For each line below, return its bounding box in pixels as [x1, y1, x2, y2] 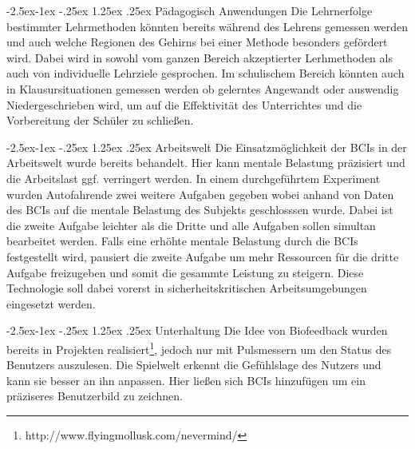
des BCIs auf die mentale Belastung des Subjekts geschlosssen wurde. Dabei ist [6, 201, 393, 218]
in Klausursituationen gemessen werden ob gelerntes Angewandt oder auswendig [6, 80, 399, 97]
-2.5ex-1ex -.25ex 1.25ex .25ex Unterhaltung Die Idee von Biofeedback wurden [6, 322, 388, 339]
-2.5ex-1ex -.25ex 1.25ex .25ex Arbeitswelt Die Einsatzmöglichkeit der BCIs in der [6, 138, 407, 155]
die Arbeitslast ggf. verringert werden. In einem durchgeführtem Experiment [6, 169, 381, 186]
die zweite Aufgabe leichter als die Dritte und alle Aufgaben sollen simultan [6, 217, 376, 233]
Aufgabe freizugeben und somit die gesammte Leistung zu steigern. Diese [6, 264, 364, 280]
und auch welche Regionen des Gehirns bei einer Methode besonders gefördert [6, 34, 388, 50]
